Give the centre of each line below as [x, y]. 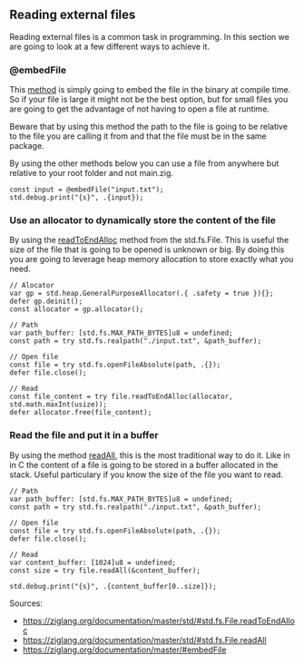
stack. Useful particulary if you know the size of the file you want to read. [147, 474]
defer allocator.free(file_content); [81, 413]
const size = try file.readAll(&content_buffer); [105, 571]
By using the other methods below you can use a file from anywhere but [144, 163]
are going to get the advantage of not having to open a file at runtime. [140, 109]
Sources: [26, 603]
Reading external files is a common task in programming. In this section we [150, 36]
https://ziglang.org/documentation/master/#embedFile [124, 649]
